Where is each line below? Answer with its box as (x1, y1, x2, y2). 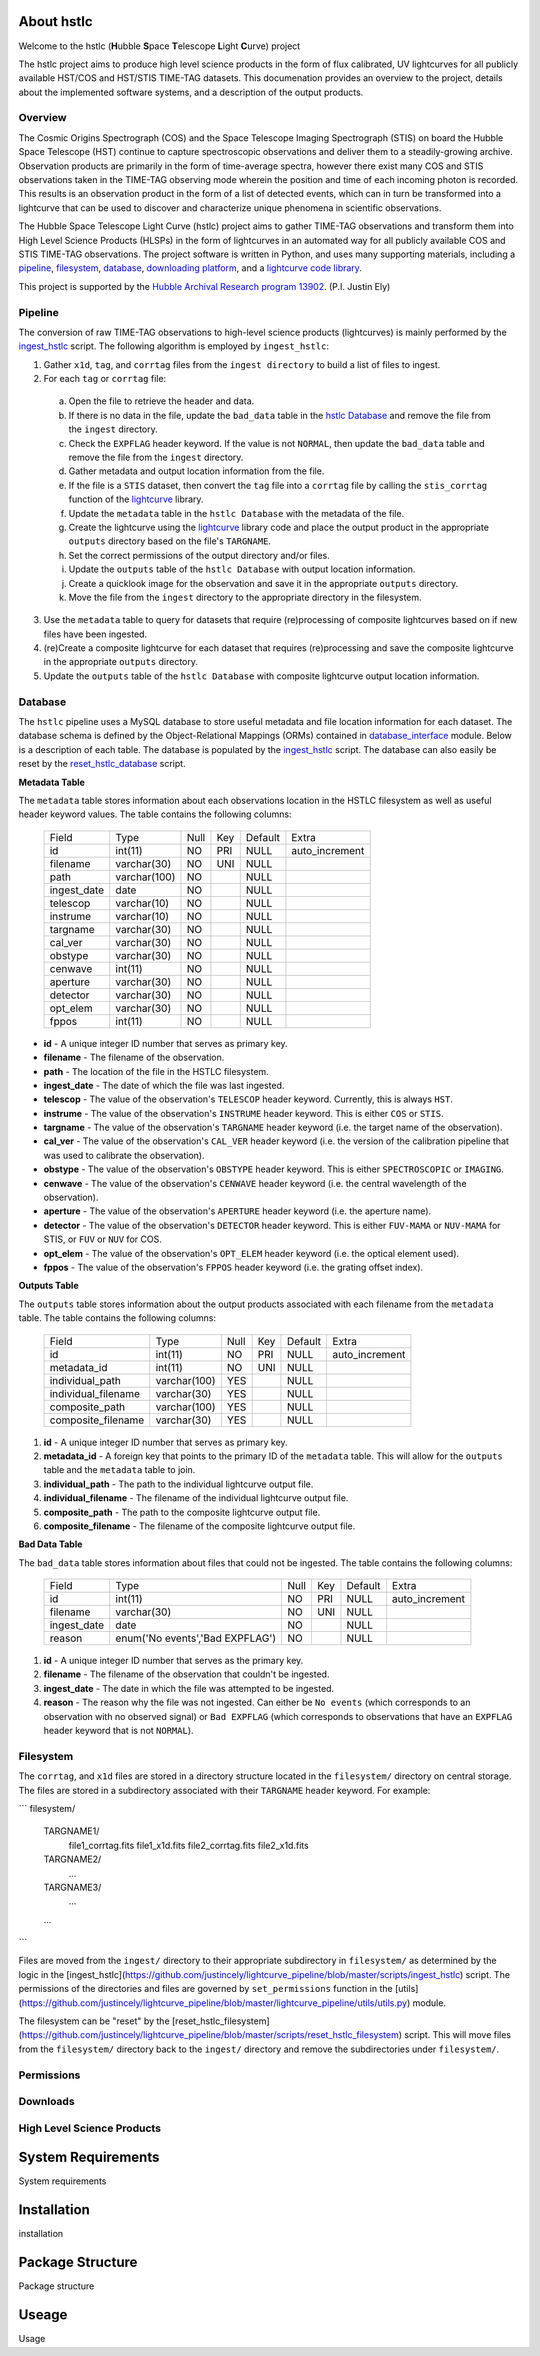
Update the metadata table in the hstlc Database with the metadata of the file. (68, 507, 405, 519)
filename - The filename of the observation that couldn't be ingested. (43, 1668, 330, 1680)
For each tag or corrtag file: (43, 373, 167, 385)
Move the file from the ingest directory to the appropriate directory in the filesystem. (68, 591, 422, 603)
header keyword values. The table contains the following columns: (18, 808, 292, 820)
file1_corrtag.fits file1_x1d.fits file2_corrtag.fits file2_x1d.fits (68, 1839, 309, 1851)
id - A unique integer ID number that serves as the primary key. (43, 1655, 304, 1667)
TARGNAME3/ (43, 1881, 102, 1893)
